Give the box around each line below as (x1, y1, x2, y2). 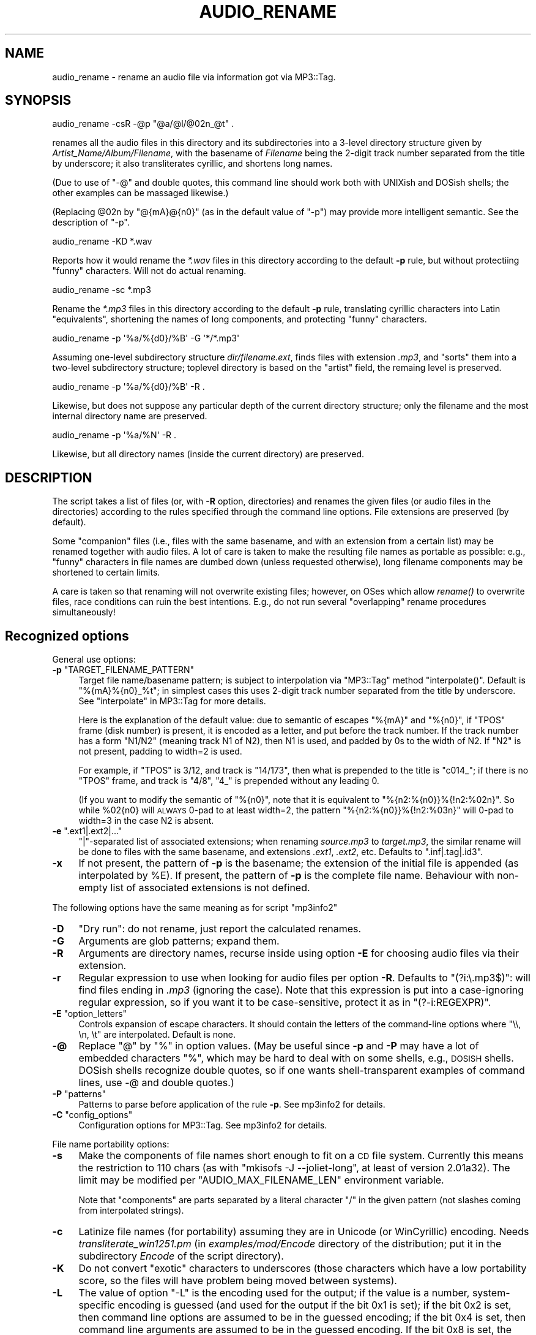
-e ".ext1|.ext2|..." (52, 826, 122, 837)
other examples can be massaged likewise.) (52, 188, 229, 199)
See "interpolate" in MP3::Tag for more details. (78, 696, 266, 707)
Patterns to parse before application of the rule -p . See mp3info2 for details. (78, 1099, 385, 1110)
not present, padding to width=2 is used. (78, 746, 242, 757)
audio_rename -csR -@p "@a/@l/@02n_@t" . (52, 118, 234, 129)
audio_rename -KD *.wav (52, 236, 152, 247)
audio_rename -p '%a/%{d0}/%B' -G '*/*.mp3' (52, 333, 240, 344)
